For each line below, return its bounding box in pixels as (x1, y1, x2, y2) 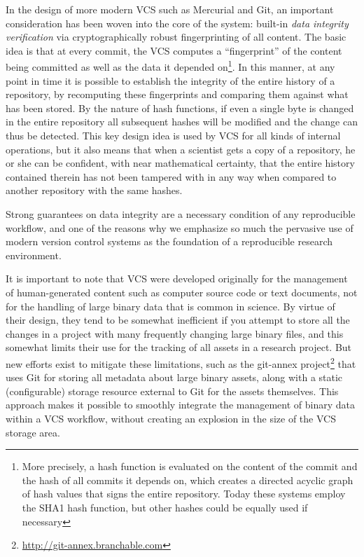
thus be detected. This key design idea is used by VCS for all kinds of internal (6, 128, 341, 142)
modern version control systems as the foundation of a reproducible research (6, 234, 333, 249)
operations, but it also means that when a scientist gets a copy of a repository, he (6, 142, 356, 156)
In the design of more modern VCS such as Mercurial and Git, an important (6, 2, 334, 16)
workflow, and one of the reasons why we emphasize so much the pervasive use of (6, 220, 353, 235)
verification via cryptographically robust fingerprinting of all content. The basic (6, 29, 346, 44)
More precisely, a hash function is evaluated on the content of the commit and (22, 459, 358, 474)
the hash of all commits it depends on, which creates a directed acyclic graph (22, 472, 353, 487)
